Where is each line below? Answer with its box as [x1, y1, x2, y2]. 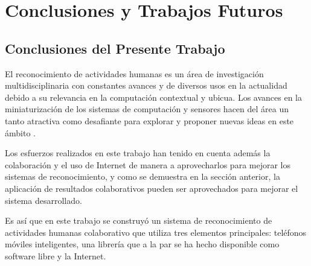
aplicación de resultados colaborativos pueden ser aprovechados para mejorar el [5, 182, 298, 194]
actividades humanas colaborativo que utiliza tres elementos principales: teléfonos [5, 226, 307, 238]
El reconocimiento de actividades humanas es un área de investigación [5, 67, 264, 80]
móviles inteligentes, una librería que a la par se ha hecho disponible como [5, 238, 280, 250]
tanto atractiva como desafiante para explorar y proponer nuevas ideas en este [5, 114, 294, 127]
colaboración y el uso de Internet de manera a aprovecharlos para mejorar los [5, 158, 291, 171]
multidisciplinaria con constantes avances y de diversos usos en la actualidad [5, 79, 287, 92]
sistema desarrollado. [5, 194, 82, 206]
